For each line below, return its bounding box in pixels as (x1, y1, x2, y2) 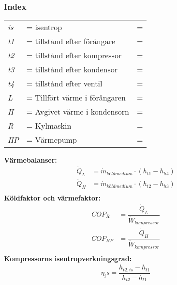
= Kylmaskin (26, 120, 72, 132)
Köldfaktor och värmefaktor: (4, 192, 101, 202)
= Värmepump (26, 134, 77, 146)
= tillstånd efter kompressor (26, 50, 122, 61)
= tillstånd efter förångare (26, 35, 116, 47)
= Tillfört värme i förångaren (26, 92, 126, 103)
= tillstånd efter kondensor (26, 64, 118, 75)
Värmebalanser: (4, 155, 57, 165)
